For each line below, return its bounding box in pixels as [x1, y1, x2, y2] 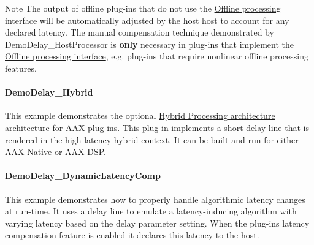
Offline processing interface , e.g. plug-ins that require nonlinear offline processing [5, 50, 308, 62]
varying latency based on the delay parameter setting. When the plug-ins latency [5, 216, 310, 229]
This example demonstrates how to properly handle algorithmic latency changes [5, 192, 305, 205]
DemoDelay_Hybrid [5, 86, 93, 99]
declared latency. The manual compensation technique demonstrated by [5, 26, 274, 39]
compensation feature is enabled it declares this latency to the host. [5, 228, 259, 241]
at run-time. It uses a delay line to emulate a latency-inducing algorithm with [5, 205, 297, 217]
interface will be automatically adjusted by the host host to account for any [5, 13, 289, 26]
